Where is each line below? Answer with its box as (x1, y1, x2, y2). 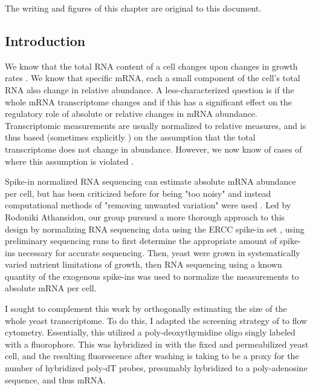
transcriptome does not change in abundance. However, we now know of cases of (5, 142, 302, 155)
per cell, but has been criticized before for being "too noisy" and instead (5, 187, 271, 199)
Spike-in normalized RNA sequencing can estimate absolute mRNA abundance (5, 175, 296, 188)
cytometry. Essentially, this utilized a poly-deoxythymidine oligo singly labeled (5, 326, 295, 339)
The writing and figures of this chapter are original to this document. (5, 2, 262, 14)
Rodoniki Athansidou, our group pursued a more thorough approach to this (5, 210, 285, 223)
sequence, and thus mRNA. (5, 373, 106, 386)
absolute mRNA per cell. (5, 282, 97, 294)
